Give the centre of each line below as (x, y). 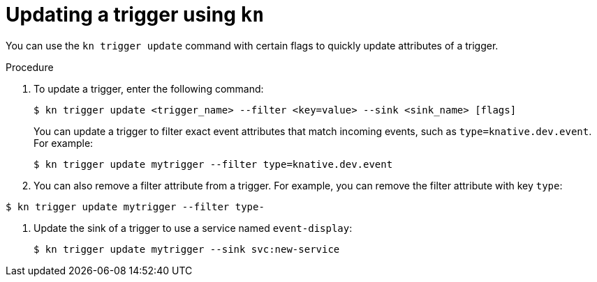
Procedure (30, 67)
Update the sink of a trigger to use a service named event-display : (193, 228)
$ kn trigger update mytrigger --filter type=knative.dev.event (213, 164)
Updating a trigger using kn (135, 15)
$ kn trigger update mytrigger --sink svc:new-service (187, 249)
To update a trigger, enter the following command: (149, 88)
